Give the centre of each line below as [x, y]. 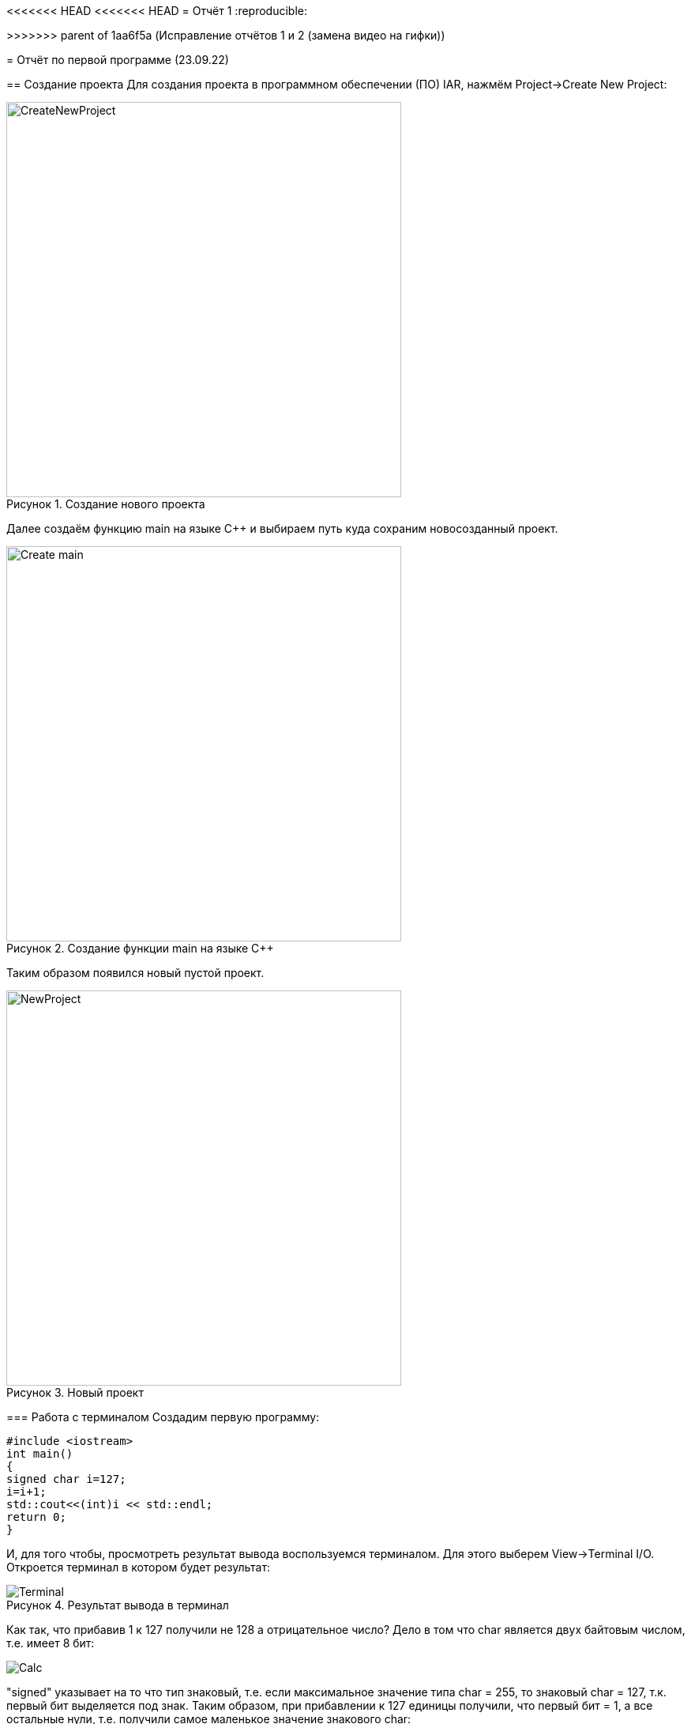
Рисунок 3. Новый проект [75, 1392]
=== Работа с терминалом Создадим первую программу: [163, 1417]
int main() [40, 1454]
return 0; [36, 1517]
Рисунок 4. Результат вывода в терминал [118, 1605]
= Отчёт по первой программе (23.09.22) [118, 60]
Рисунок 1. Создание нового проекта [106, 504]
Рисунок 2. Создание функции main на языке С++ [140, 948]
